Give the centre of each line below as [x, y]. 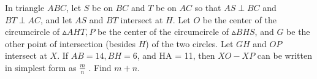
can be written [285, 55]
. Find [100, 67]
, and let [56, 19]
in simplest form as [41, 67]
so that [208, 7]
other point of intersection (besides [71, 43]
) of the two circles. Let [189, 43]
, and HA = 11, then [176, 55]
